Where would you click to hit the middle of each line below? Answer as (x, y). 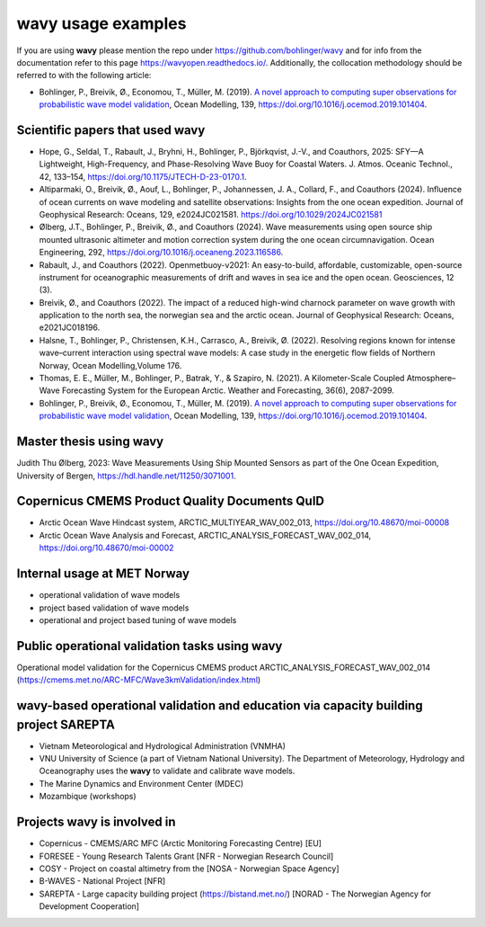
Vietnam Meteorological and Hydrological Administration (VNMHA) (163, 745)
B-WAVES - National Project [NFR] (102, 881)
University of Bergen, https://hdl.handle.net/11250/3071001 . (127, 476)
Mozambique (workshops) (88, 797)
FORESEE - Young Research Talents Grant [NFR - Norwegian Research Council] (186, 856)
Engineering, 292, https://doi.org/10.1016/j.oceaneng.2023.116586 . (161, 253)
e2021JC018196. (70, 327)
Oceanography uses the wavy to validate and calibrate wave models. (167, 771)
